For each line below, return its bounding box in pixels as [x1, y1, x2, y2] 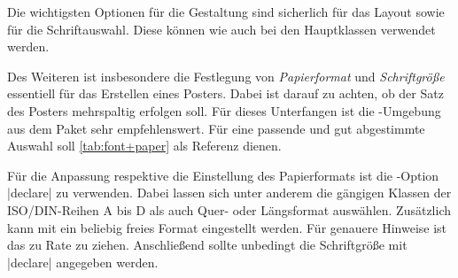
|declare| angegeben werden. [7, 252, 159, 271]
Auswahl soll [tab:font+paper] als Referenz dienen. [7, 136, 282, 155]
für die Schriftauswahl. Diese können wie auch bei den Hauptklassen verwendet [7, 19, 436, 38]
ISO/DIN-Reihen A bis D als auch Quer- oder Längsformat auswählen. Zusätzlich [7, 200, 451, 219]
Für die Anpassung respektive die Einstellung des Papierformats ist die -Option [7, 166, 439, 184]
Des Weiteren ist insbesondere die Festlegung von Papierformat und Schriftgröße [7, 66, 445, 85]
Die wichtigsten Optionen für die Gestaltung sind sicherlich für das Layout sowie [7, 3, 445, 20]
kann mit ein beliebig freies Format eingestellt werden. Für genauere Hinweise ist [7, 218, 447, 236]
